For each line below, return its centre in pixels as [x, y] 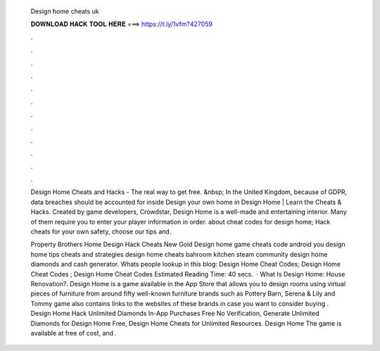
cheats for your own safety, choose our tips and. [101, 231]
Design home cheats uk [65, 11]
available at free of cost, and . [74, 333]
